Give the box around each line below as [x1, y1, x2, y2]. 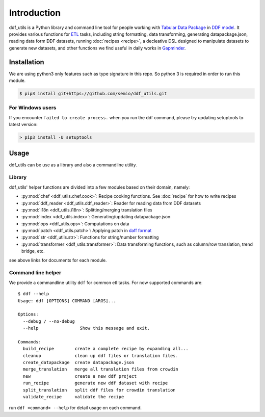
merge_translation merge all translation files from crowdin [23, 366, 179, 372]
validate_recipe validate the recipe [23, 394, 124, 400]
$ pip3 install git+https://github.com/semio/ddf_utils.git [19, 91, 167, 96]
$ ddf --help [18, 291, 49, 297]
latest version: [9, 122, 38, 128]
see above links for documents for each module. [9, 257, 107, 263]
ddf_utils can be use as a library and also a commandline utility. [9, 162, 137, 168]
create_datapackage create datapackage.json [23, 360, 134, 365]
